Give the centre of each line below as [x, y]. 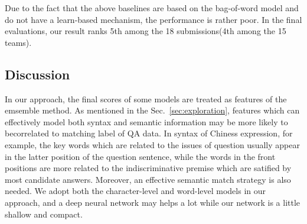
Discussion [37, 74]
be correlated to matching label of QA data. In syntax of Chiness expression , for [149, 133]
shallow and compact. [44, 214]
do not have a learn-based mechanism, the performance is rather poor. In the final [153, 19]
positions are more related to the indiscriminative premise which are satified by [148, 168]
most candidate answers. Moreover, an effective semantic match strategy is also [148, 179]
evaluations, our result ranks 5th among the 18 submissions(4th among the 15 [146, 31]
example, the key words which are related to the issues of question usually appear [152, 144]
